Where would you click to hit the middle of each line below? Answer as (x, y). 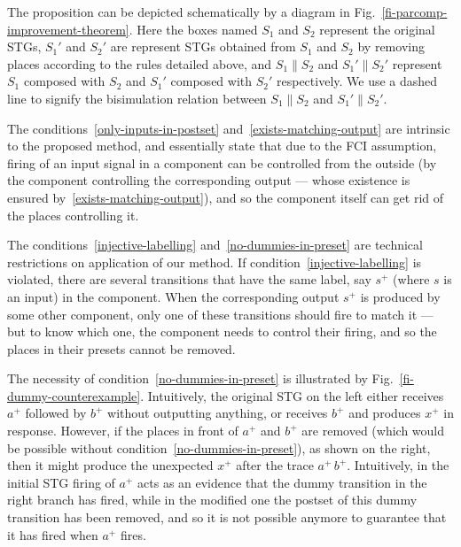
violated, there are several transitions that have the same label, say (189, 279)
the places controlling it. (73, 215)
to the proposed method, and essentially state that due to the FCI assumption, (222, 146)
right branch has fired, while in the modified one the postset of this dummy (212, 500)
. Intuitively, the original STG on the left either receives (292, 395)
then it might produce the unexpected (110, 465)
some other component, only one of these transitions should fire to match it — (220, 314)
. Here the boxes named (193, 29)
